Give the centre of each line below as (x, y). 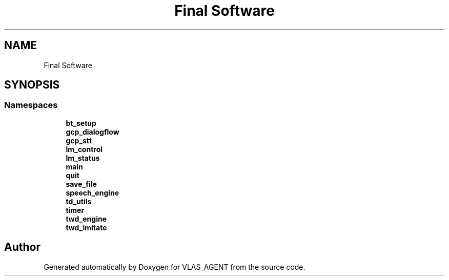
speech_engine (93, 192)
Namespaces (31, 105)
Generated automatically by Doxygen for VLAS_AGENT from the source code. (175, 267)
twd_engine (86, 219)
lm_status (83, 158)
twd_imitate (86, 227)
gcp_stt (79, 140)
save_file (81, 184)
